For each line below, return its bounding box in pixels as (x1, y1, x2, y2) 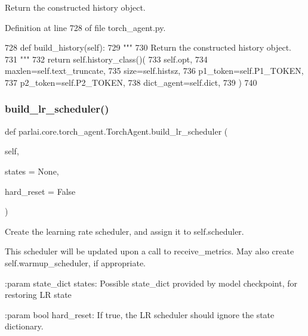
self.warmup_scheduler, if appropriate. (5, 256, 146, 269)
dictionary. (5, 320, 44, 332)
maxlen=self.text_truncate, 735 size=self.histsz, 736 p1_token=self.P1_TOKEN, (5, 64, 304, 77)
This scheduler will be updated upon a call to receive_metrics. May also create (5, 245, 294, 257)
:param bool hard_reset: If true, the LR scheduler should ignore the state (5, 308, 275, 321)
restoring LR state (5, 288, 72, 301)
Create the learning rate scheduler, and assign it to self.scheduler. (5, 225, 244, 237)
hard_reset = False (5, 185, 76, 197)
